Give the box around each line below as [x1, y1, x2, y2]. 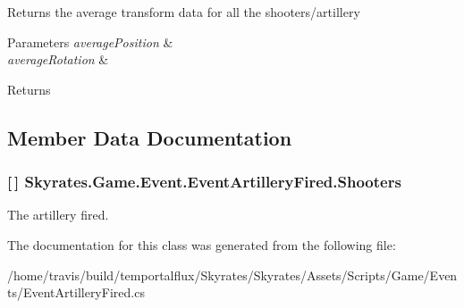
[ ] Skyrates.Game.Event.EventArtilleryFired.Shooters [7, 171, 401, 193]
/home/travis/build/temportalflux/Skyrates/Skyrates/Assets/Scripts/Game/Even [7, 265, 458, 284]
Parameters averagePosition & [7, 32, 173, 51]
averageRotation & [7, 50, 109, 69]
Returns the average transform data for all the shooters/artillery [7, 3, 360, 21]
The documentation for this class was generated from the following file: [7, 235, 396, 254]
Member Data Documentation [7, 123, 292, 151]
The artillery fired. [7, 205, 109, 224]
